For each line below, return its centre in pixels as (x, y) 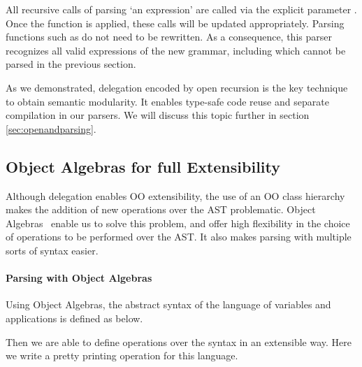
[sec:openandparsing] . (51, 128)
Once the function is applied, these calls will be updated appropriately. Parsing (175, 23)
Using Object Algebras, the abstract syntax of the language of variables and (168, 304)
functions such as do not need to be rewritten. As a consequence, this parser (169, 37)
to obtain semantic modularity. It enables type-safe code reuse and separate (167, 101)
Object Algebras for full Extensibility (143, 166)
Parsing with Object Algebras (79, 278)
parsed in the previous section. (71, 64)
